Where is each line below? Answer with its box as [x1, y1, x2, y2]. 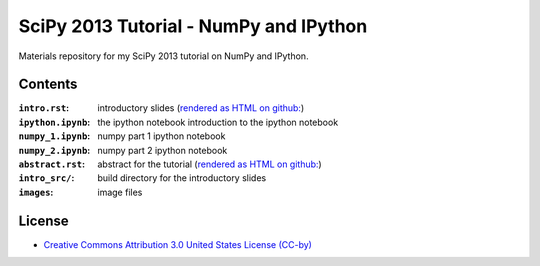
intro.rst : [18, 102, 70, 114]
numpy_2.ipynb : [18, 144, 91, 156]
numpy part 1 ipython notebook [97, 130, 226, 142]
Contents [18, 76, 78, 93]
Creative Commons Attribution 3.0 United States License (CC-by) [43, 238, 312, 250]
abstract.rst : [18, 158, 85, 170]
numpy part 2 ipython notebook [97, 144, 228, 156]
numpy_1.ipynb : [18, 130, 91, 142]
